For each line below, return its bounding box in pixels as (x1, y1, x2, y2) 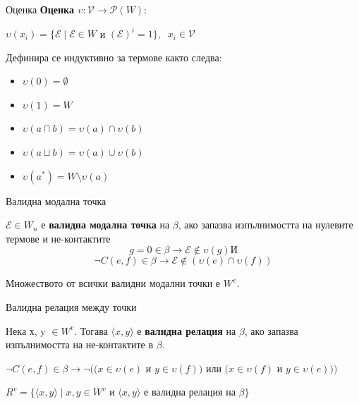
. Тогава (74, 323, 108, 338)
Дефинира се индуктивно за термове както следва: (6, 49, 222, 64)
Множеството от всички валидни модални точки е (6, 276, 221, 290)
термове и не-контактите (6, 231, 111, 245)
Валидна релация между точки (6, 300, 137, 314)
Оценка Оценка (6, 2, 74, 16)
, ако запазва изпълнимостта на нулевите (178, 217, 353, 232)
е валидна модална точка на (41, 217, 170, 232)
